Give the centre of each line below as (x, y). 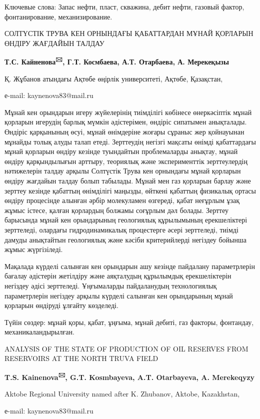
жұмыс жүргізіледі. (34, 249)
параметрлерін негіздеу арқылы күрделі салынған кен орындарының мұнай (119, 295)
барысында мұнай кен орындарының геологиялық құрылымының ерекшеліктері (126, 220)
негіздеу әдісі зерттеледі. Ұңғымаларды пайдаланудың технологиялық (111, 285)
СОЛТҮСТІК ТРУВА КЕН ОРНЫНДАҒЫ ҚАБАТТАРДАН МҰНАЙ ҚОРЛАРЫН (129, 33)
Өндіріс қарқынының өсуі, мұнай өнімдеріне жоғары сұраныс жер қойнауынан (124, 131)
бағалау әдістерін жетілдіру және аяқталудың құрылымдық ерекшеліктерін (118, 276)
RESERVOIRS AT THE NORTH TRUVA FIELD (81, 358)
